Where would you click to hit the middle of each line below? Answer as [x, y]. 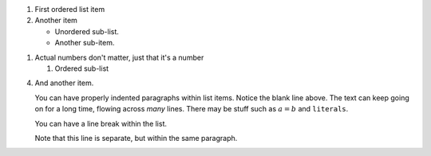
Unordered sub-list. [87, 31]
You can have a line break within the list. [101, 123]
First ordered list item [70, 9]
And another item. [64, 83]
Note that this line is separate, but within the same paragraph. [136, 138]
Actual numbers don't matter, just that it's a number [119, 57]
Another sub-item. [85, 43]
